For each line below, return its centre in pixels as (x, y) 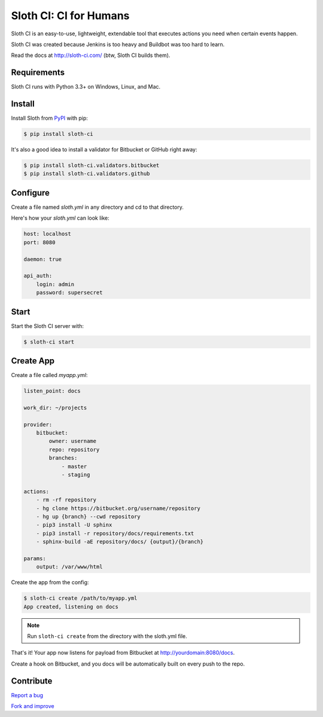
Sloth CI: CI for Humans (70, 16)
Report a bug (27, 695)
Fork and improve (33, 706)
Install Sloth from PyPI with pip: (49, 118)
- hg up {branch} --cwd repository (88, 517)
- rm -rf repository (66, 500)
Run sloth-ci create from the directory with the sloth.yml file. (107, 636)
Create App (33, 361)
